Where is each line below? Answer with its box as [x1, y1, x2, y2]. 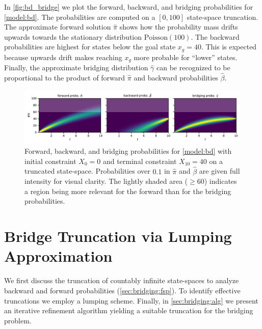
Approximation [4, 245, 113, 266]
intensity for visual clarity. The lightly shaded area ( [24, 176, 188, 186]
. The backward [191, 31, 240, 42]
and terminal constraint [102, 155, 177, 166]
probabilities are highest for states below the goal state [4, 41, 176, 52]
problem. [4, 315, 32, 325]
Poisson [144, 34, 168, 41]
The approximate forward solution [4, 21, 111, 32]
